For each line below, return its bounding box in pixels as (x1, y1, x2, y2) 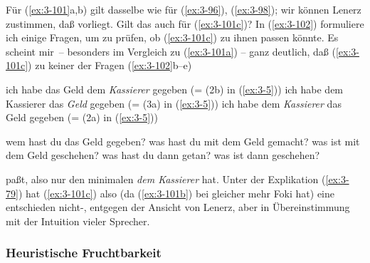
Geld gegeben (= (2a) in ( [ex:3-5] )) (6, 110, 159, 125)
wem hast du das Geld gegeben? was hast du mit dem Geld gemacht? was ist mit (6, 133, 360, 148)
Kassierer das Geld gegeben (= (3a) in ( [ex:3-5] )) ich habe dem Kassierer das (6, 96, 342, 110)
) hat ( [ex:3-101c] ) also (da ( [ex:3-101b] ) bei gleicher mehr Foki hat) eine (18, 185, 335, 200)
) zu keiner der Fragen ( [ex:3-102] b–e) (28, 58, 192, 73)
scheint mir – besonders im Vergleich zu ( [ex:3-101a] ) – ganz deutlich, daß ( (6, 43, 336, 58)
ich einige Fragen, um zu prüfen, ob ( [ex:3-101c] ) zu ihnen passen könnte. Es (6, 30, 339, 45)
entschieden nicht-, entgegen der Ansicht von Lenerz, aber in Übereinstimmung (6, 200, 350, 215)
